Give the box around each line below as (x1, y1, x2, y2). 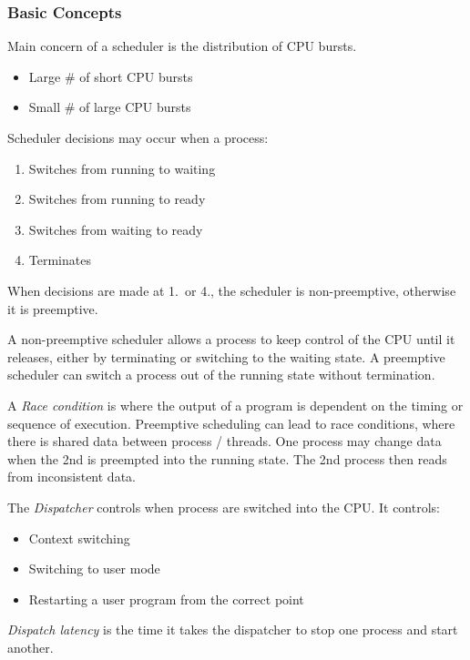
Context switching (28, 528, 130, 547)
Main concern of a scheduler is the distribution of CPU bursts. (7, 36, 357, 56)
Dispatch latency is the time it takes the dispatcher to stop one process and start (7, 620, 458, 639)
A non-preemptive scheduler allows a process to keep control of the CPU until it (7, 330, 455, 349)
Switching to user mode (28, 559, 160, 578)
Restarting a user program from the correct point (28, 589, 304, 608)
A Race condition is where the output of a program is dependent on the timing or (7, 395, 464, 414)
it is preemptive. (7, 299, 98, 318)
